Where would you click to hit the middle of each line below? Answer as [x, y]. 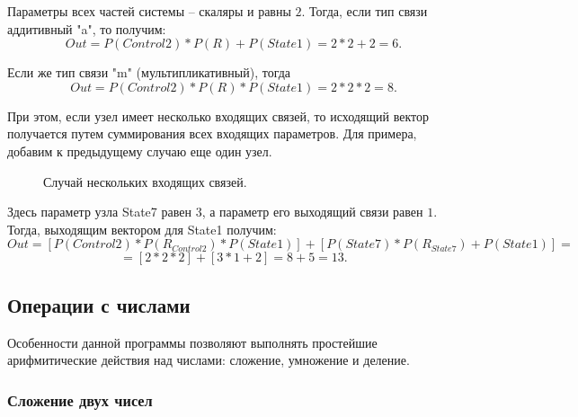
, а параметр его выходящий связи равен [312, 212]
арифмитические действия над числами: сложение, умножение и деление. [209, 360]
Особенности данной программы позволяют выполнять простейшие [192, 342]
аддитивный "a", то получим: [87, 28]
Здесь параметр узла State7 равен [99, 212]
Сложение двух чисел [80, 399]
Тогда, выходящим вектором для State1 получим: [142, 229]
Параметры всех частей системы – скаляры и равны [149, 11]
